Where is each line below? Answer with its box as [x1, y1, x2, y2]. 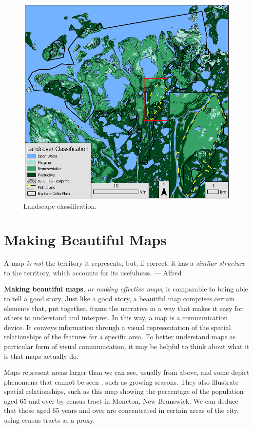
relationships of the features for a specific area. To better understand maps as [4, 331, 236, 342]
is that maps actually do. [4, 350, 78, 361]
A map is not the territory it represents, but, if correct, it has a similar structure [4, 258, 246, 268]
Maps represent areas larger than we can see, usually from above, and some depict [4, 367, 250, 377]
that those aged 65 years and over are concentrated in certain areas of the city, [4, 405, 239, 415]
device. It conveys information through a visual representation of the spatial [4, 322, 231, 332]
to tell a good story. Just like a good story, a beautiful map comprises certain [4, 293, 235, 303]
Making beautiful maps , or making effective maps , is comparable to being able [4, 284, 248, 294]
